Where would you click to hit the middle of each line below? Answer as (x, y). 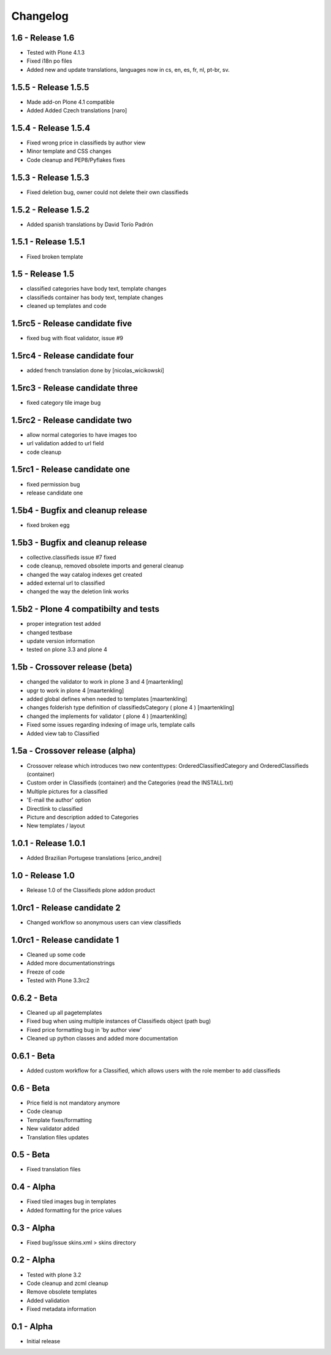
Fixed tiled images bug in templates (71, 1201)
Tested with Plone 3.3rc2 (58, 980)
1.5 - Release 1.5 (43, 274)
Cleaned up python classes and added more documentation (102, 1039)
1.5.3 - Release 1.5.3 (50, 177)
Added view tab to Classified (63, 733)
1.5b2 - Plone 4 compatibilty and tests (85, 609)
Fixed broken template (55, 256)
